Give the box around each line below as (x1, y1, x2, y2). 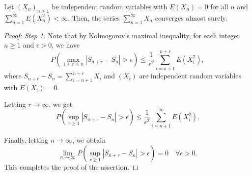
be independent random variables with (52, 1, 168, 11)
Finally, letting (4, 135, 49, 145)
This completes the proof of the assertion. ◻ (4, 162, 139, 172)
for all (210, 1, 228, 11)
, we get (49, 99, 73, 109)
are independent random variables (139, 71, 241, 81)
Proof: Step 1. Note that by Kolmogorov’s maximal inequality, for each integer (4, 30, 240, 40)
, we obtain (72, 135, 106, 145)
